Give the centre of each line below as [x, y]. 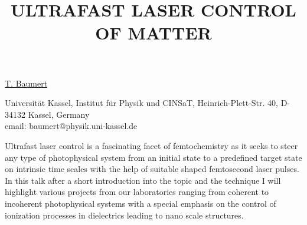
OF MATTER [153, 33]
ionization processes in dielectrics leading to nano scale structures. [124, 215]
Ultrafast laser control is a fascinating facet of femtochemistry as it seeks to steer [151, 145]
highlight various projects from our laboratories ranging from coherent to [137, 192]
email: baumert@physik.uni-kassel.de [71, 126]
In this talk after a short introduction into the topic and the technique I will [143, 180]
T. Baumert [26, 83]
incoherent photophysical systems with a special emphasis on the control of [141, 203]
